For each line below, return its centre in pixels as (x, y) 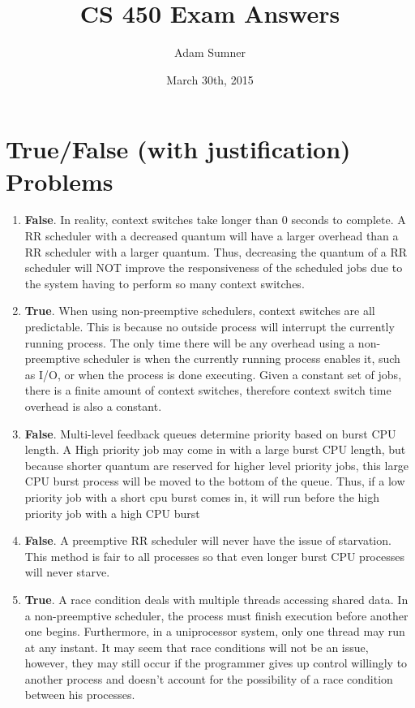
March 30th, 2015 (210, 79)
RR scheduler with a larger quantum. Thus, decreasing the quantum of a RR (216, 251)
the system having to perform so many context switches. (165, 283)
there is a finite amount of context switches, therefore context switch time (208, 390)
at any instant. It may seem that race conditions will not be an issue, (197, 647)
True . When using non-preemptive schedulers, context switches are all (200, 311)
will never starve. (67, 572)
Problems (60, 181)
